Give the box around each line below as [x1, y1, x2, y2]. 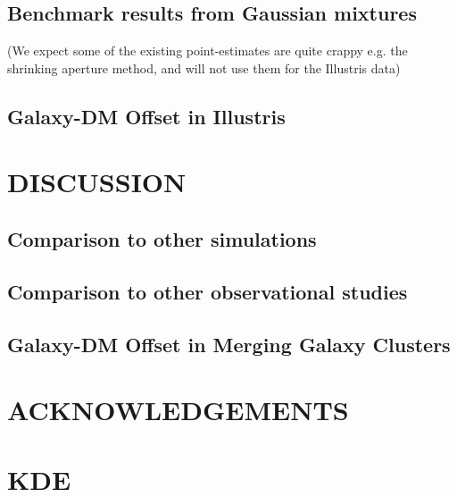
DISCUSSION [7, 164, 187, 200]
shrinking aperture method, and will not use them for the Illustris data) [7, 58, 401, 77]
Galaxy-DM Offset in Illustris [7, 102, 286, 130]
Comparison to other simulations [7, 224, 317, 252]
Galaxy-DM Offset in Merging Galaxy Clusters [7, 330, 451, 358]
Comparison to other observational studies [7, 277, 408, 305]
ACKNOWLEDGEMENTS [7, 392, 349, 428]
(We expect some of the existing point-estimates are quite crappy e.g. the [7, 41, 408, 60]
